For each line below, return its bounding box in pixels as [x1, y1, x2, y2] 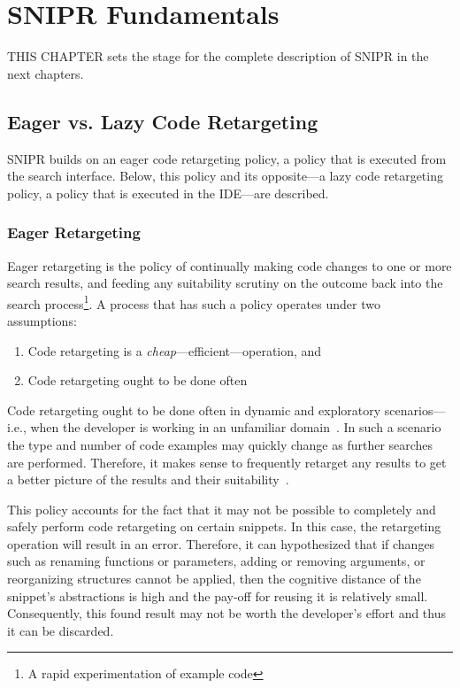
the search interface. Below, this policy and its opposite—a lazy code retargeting [7, 166, 443, 185]
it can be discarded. [7, 621, 114, 639]
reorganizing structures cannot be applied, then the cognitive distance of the [7, 569, 421, 588]
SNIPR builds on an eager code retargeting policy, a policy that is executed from [7, 149, 447, 167]
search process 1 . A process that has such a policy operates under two [7, 291, 380, 313]
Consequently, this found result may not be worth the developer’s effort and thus [7, 604, 447, 622]
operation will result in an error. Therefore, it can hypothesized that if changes [7, 534, 435, 553]
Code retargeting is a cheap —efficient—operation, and [27, 341, 322, 359]
